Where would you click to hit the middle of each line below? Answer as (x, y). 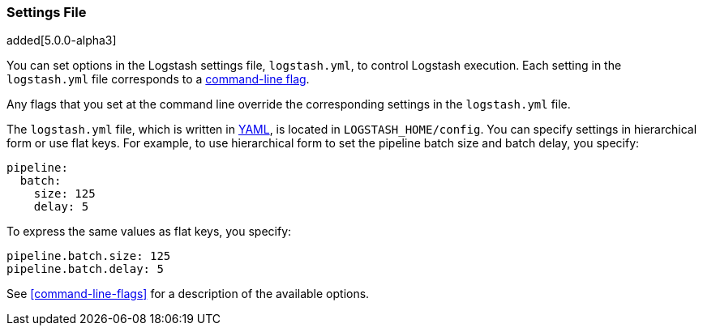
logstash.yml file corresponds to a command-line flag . (158, 79)
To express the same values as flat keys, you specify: (149, 232)
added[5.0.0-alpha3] (62, 40)
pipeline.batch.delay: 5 (85, 269)
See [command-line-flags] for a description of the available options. (188, 294)
